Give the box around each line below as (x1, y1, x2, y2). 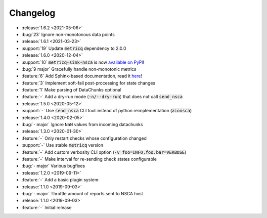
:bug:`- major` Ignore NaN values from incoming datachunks (21, 122, 143, 128)
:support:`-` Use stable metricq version (21, 142, 104, 148)
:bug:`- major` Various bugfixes (21, 163, 85, 169)
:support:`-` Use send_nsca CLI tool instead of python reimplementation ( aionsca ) (21, 108, 192, 114)
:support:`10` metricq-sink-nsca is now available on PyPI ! (21, 59, 144, 65)
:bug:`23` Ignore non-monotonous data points (21, 31, 115, 37)
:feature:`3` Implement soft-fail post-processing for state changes (21, 80, 156, 86)
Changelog (9, 7, 55, 18)
